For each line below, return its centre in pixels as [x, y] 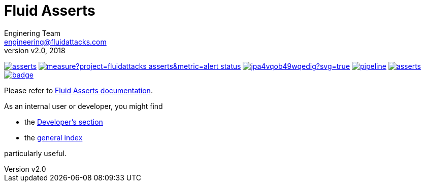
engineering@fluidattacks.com [55, 42]
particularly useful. [36, 153]
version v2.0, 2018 [35, 50]
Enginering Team [32, 33]
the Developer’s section [64, 122]
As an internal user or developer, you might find [84, 106]
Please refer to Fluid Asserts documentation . [78, 90]
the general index [54, 137]
